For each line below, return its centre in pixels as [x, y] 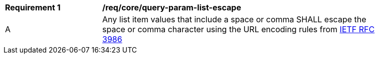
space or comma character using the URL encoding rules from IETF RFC [239, 29]
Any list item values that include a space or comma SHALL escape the [234, 19]
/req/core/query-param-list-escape [172, 7]
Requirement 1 [33, 7]
